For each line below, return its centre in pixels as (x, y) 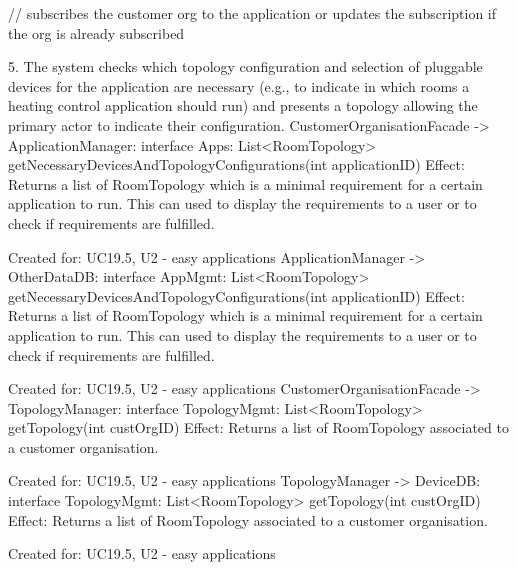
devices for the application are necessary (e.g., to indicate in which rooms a (239, 85)
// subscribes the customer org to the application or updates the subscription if (252, 13)
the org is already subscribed (96, 32)
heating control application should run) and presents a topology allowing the (243, 105)
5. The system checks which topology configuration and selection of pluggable (245, 66)
